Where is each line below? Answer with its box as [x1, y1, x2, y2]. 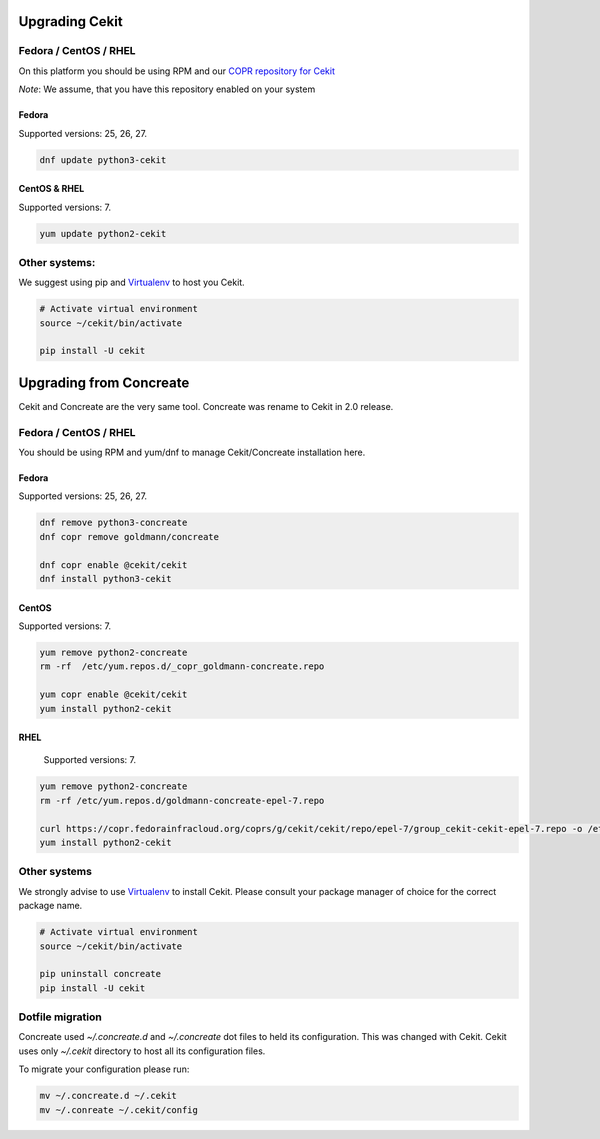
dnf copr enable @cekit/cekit [39, 559, 188, 570]
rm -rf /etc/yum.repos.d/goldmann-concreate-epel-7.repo [39, 795, 325, 806]
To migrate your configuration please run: [18, 1063, 190, 1075]
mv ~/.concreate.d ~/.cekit [39, 1090, 177, 1102]
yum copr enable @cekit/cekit [39, 689, 188, 700]
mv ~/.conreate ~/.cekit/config [39, 1104, 199, 1115]
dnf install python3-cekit [39, 573, 172, 584]
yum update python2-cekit [39, 228, 167, 239]
